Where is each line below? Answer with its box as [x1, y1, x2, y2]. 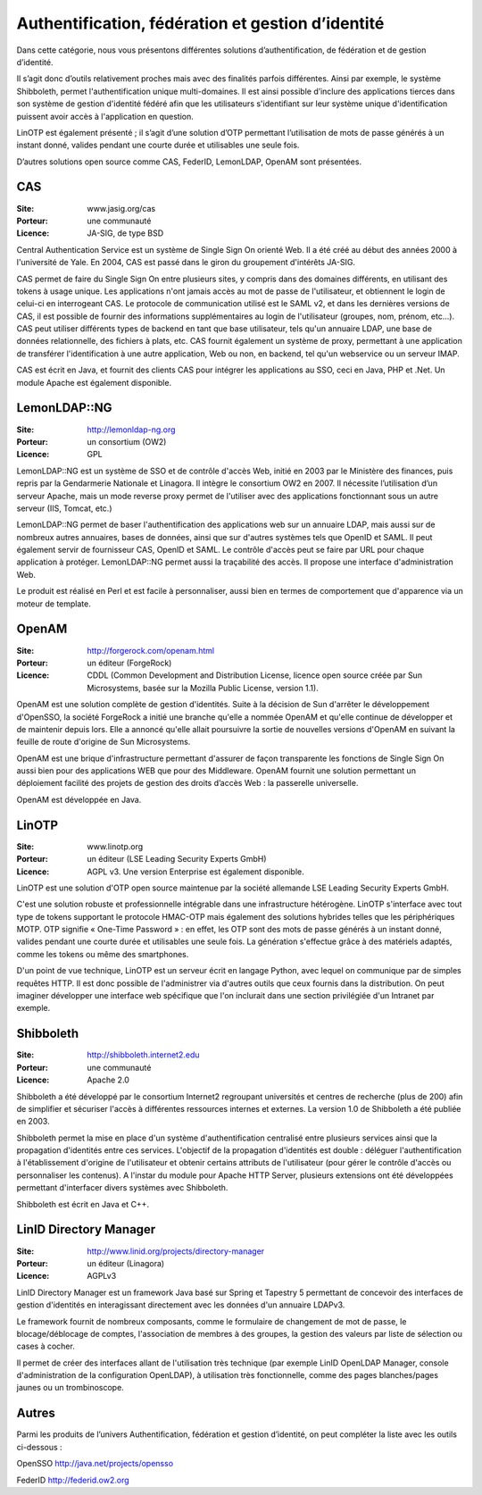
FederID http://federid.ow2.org [16, 1474, 129, 1485]
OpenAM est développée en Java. [16, 794, 142, 805]
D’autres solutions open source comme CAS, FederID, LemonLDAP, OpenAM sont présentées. [16, 156, 361, 167]
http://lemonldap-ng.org [87, 424, 176, 435]
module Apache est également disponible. [16, 377, 172, 388]
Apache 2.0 [87, 1074, 129, 1085]
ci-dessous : [16, 1441, 62, 1452]
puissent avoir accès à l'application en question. [16, 111, 194, 121]
